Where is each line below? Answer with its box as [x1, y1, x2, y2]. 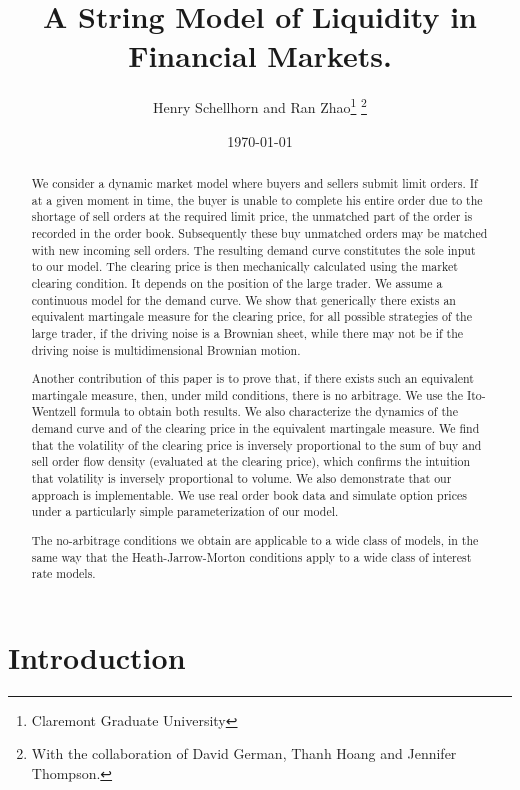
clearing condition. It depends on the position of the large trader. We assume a [31, 274, 443, 291]
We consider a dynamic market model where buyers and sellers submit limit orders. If [31, 174, 478, 191]
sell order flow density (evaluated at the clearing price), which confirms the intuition [31, 453, 471, 470]
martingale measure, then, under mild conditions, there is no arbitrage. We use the [31, 386, 463, 403]
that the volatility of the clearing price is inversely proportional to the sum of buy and [31, 436, 482, 453]
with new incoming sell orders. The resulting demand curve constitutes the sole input [31, 241, 476, 258]
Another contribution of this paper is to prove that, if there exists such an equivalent [31, 370, 474, 387]
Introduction [8, 636, 186, 677]
